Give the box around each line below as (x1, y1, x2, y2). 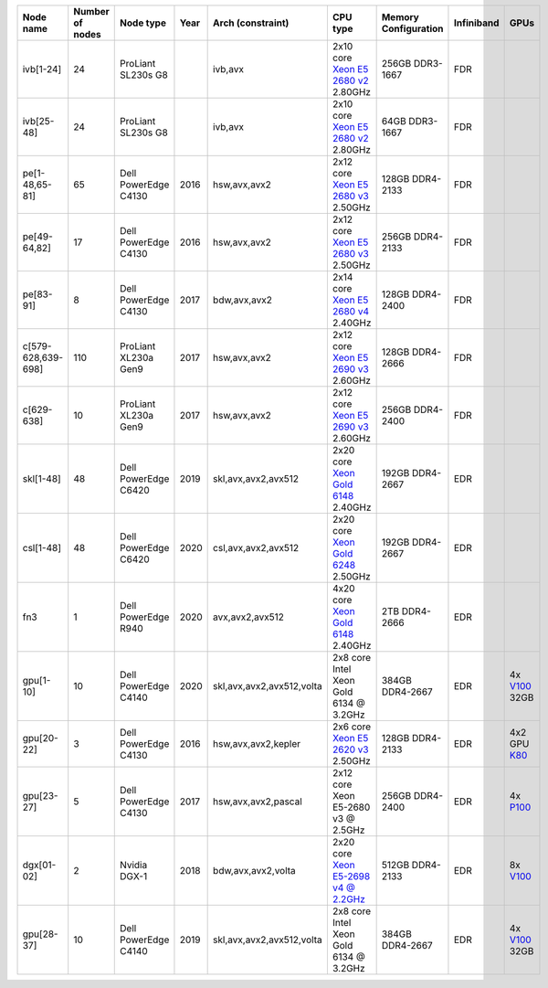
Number (73, 5, 110, 17)
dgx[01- (22, 859, 57, 871)
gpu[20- (22, 732, 58, 744)
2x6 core (332, 720, 372, 733)
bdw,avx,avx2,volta (213, 865, 296, 876)
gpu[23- (22, 790, 58, 802)
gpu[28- (22, 928, 58, 940)
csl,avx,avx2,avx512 (213, 542, 300, 554)
